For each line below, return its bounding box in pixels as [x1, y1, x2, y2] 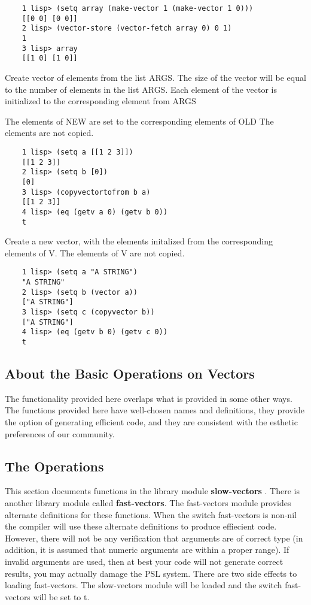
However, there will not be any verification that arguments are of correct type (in [5, 531, 303, 544]
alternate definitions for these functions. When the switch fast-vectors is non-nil [5, 508, 297, 521]
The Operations [5, 456, 104, 475]
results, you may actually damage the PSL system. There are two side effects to [5, 567, 297, 579]
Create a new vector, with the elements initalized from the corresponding [5, 235, 273, 247]
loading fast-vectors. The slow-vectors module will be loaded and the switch [5, 579, 282, 591]
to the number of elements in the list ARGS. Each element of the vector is [5, 83, 277, 95]
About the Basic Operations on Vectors [5, 364, 255, 382]
